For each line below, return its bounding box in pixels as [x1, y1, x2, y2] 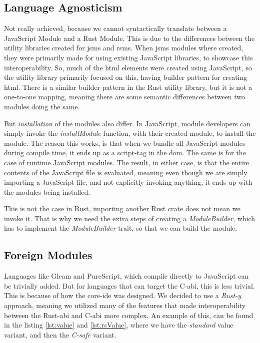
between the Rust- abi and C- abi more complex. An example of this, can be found [4, 310, 253, 320]
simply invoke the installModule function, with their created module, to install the [4, 128, 256, 138]
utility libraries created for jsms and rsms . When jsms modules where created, [4, 42, 243, 53]
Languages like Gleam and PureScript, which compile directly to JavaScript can [4, 271, 249, 281]
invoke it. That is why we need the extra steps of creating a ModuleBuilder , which [4, 213, 255, 223]
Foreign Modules [4, 247, 92, 263]
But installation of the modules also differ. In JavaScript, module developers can [4, 118, 251, 128]
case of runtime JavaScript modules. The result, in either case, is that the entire [4, 157, 249, 167]
